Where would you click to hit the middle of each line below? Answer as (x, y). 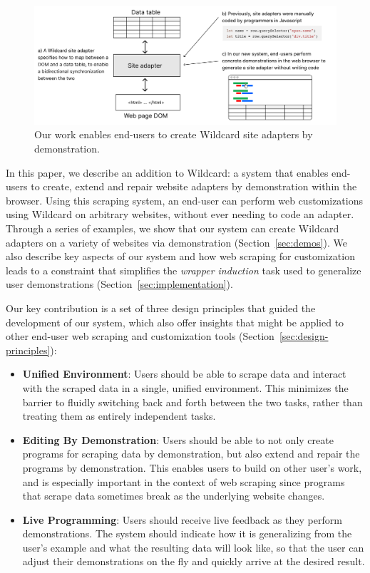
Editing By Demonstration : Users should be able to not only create (178, 439)
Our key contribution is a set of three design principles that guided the (161, 308)
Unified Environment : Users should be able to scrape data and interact (184, 374)
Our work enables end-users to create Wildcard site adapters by (174, 134)
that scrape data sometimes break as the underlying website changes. (174, 496)
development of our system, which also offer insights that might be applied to (175, 322)
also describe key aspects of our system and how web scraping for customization (180, 256)
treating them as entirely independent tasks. (119, 416)
